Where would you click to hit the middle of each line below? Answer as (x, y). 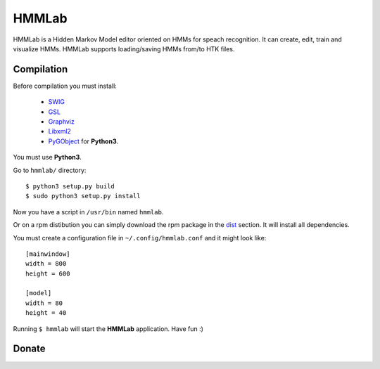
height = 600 (48, 273)
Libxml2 (60, 131)
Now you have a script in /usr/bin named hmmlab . (88, 212)
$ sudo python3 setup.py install (83, 196)
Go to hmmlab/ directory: (50, 170)
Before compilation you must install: (65, 86)
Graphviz (62, 122)
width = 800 (46, 264)
